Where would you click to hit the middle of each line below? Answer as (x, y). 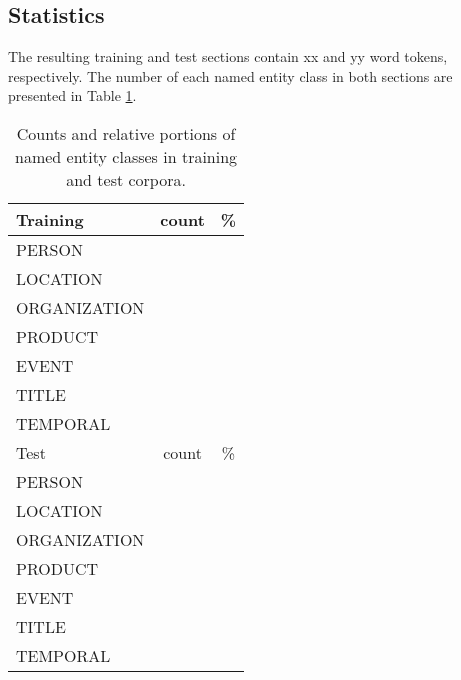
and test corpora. (126, 179)
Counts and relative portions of (126, 133)
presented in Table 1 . (72, 95)
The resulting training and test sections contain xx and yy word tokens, (228, 56)
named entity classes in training (126, 156)
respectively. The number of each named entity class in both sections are (230, 75)
